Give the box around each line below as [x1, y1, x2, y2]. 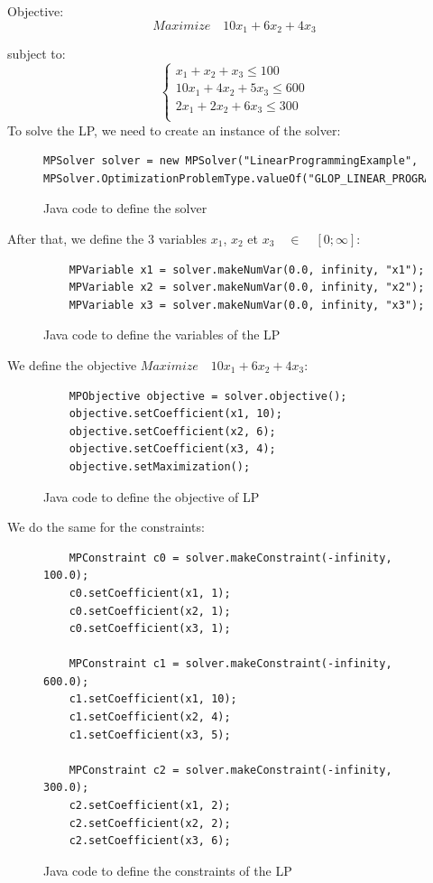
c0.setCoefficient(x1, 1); [69, 586, 231, 600]
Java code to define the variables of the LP [43, 325, 281, 344]
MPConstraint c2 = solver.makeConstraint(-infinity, [69, 763, 392, 776]
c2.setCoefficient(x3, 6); [69, 834, 231, 848]
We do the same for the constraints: [7, 517, 205, 536]
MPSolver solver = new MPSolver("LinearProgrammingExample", [43, 154, 419, 168]
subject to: [7, 44, 66, 63]
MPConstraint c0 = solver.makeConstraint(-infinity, [69, 551, 392, 564]
